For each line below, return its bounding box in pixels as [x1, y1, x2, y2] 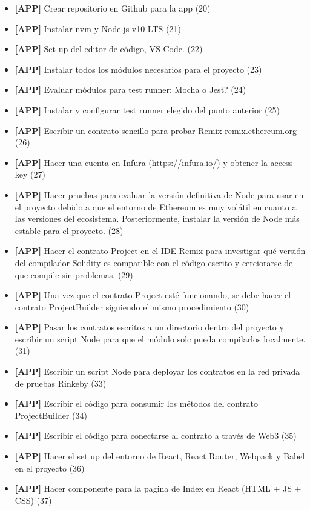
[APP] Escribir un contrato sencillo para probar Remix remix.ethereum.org [15, 124, 297, 136]
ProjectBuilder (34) [15, 409, 87, 421]
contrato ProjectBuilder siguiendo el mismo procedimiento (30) [15, 300, 249, 313]
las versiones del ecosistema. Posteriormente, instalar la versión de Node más [15, 212, 300, 225]
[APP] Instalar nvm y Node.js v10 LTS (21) [15, 22, 181, 35]
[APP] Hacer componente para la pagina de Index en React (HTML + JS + [15, 482, 302, 495]
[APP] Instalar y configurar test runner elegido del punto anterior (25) [15, 103, 280, 116]
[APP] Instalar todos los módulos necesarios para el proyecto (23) [15, 62, 262, 75]
